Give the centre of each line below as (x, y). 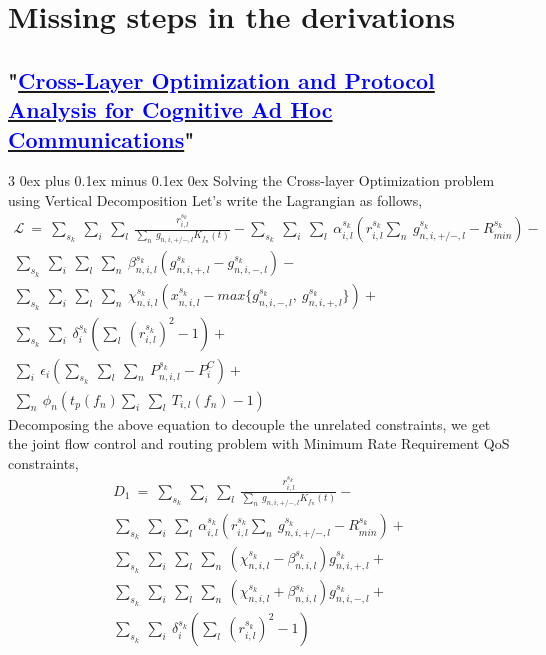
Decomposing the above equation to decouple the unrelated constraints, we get (249, 423)
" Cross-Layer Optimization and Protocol (221, 79)
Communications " (101, 138)
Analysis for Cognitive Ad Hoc (170, 109)
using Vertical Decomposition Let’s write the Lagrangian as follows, (215, 199)
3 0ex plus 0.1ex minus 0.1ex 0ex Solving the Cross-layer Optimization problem (251, 180)
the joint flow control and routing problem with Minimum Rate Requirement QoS (259, 443)
